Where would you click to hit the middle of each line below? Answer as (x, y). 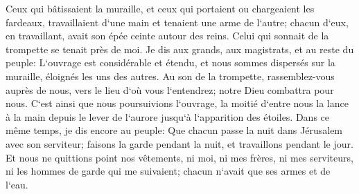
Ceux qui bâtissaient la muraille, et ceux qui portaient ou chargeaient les (160, 8)
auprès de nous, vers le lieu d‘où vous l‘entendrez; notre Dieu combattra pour (170, 89)
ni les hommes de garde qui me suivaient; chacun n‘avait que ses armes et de (168, 171)
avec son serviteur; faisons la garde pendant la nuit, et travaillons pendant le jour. (179, 143)
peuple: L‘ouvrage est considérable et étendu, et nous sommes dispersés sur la (170, 62)
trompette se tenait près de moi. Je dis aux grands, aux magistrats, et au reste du (180, 49)
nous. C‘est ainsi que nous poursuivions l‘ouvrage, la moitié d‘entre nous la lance (177, 103)
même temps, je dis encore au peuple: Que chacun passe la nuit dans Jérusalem (174, 130)
